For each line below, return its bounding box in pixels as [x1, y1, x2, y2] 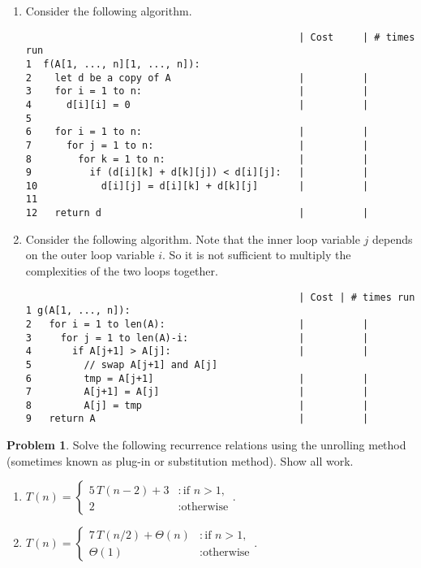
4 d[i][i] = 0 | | [25, 98, 369, 111]
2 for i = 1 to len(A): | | [25, 318, 369, 330]
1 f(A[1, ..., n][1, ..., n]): [25, 58, 200, 70]
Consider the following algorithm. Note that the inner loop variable [25, 230, 360, 247]
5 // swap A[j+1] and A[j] [25, 358, 218, 371]
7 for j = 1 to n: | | [25, 139, 369, 151]
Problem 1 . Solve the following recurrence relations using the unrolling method [6, 436, 406, 453]
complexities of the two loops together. [25, 262, 218, 279]
